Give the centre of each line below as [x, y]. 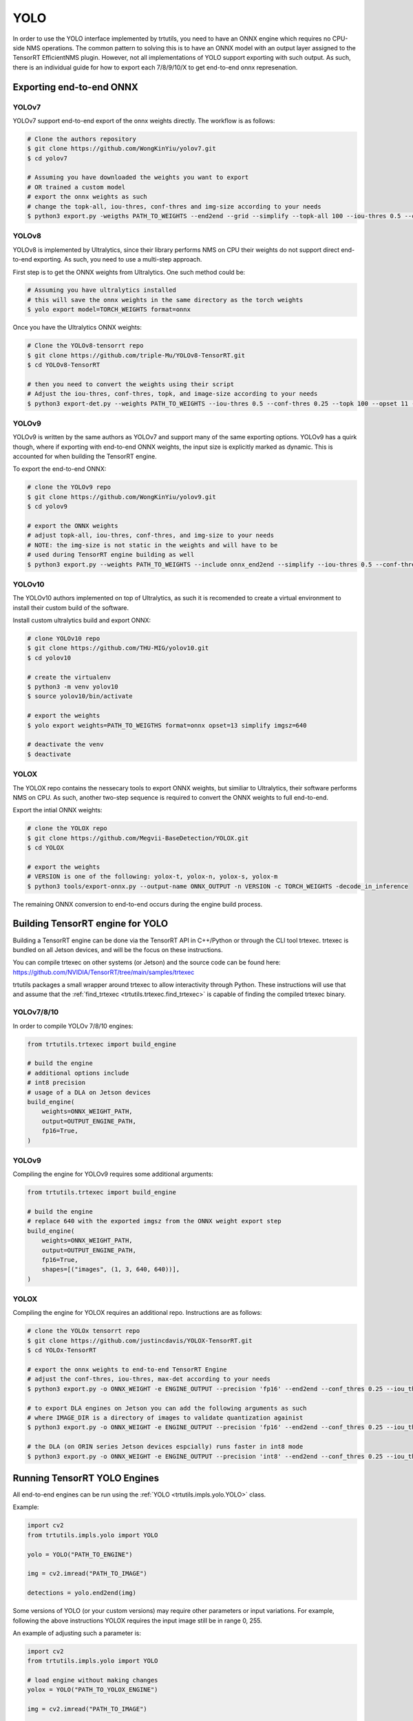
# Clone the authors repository [82, 139]
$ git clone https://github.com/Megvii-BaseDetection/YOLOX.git [138, 838]
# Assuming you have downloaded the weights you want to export [138, 178]
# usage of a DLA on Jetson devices [89, 1092]
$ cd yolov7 [47, 158]
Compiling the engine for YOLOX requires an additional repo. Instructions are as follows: [137, 1313]
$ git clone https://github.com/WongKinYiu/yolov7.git [121, 149]
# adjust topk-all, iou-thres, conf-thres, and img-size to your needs [151, 536]
